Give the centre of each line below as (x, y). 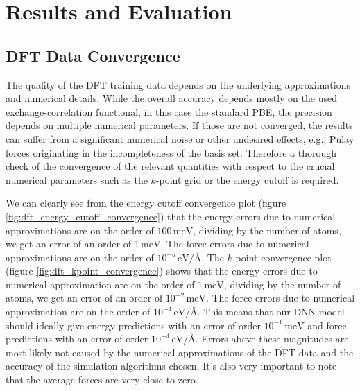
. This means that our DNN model (271, 312)
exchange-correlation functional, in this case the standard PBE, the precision (169, 111)
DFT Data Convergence (93, 55)
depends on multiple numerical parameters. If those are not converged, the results (179, 125)
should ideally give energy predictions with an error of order (133, 325)
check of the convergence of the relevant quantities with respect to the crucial (170, 166)
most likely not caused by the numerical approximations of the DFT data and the (180, 352)
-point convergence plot (282, 257)
